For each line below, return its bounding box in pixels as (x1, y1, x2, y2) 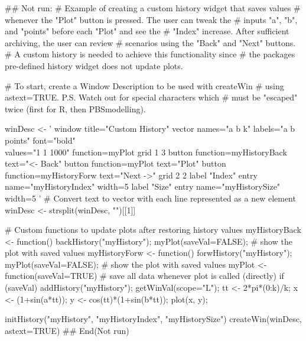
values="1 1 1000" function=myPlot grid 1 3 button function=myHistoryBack (5, 145, 287, 158)
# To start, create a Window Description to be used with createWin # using (5, 79, 284, 92)
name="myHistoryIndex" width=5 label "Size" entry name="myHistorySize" (5, 180, 281, 193)
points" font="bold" (5, 134, 76, 146)
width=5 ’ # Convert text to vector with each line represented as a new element (5, 191, 296, 204)
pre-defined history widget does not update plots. (5, 59, 183, 72)
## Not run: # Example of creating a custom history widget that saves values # (5, 2, 301, 14)
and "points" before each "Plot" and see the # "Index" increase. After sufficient (5, 25, 289, 37)
